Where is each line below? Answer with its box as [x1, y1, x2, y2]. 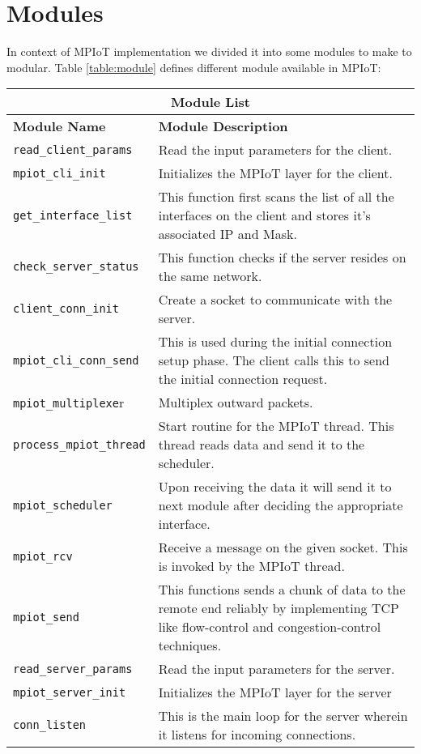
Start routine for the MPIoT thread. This [158, 416, 394, 436]
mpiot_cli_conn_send [13, 353, 139, 367]
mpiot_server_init [13, 685, 126, 699]
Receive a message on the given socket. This [158, 538, 408, 557]
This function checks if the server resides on [158, 248, 406, 267]
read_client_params [13, 143, 133, 156]
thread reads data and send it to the [158, 435, 365, 454]
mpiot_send [13, 611, 79, 624]
